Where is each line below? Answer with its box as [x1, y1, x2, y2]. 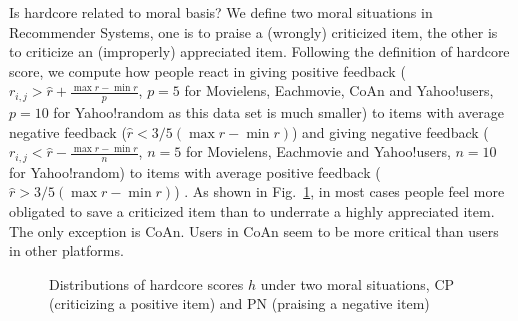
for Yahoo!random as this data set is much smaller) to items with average [53, 102, 504, 123]
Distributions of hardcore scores [49, 273, 244, 294]
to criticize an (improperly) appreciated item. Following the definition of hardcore [9, 41, 510, 62]
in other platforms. [9, 240, 124, 261]
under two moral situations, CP [260, 273, 455, 294]
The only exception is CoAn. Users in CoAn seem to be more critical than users [9, 220, 499, 241]
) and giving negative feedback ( [291, 121, 489, 142]
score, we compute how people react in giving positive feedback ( [9, 60, 406, 81]
